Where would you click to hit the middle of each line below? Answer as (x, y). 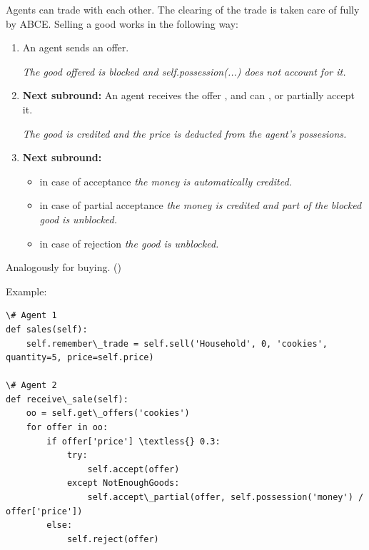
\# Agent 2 (31, 386)
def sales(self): (47, 329)
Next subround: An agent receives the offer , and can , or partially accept (188, 95)
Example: (26, 291)
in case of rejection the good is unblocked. (129, 243)
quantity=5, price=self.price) (80, 358)
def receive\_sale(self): (67, 399)
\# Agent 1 (31, 316)
